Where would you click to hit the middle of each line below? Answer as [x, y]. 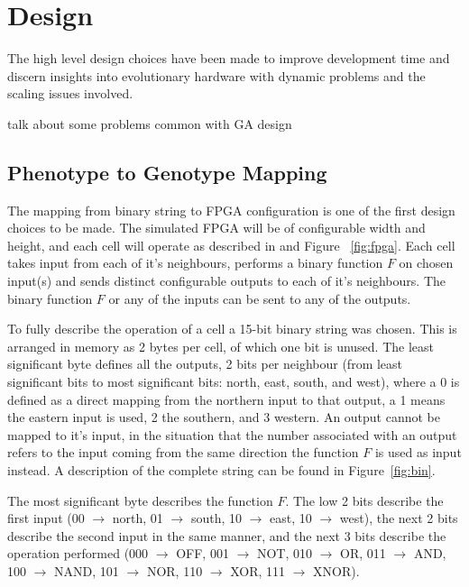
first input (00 [46, 518]
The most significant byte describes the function [140, 500]
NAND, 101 [87, 570]
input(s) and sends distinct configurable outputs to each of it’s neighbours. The [226, 281]
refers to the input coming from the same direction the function [183, 452]
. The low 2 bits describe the [364, 500]
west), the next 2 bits [399, 518]
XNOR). [336, 570]
